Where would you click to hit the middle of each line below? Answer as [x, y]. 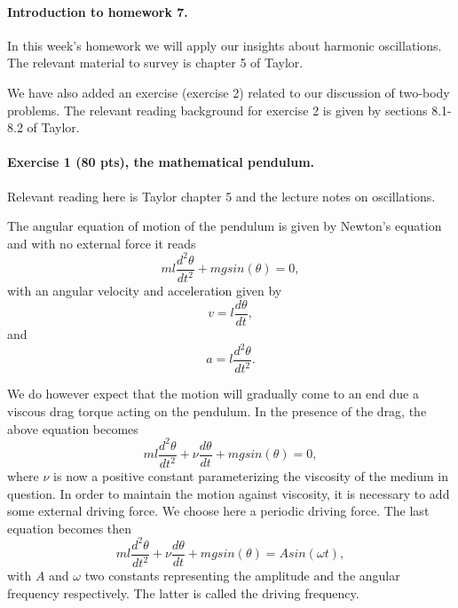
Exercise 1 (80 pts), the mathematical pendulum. [161, 162]
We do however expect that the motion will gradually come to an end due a [213, 394]
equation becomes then [70, 528]
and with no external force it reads [102, 243]
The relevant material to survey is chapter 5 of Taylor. [155, 63]
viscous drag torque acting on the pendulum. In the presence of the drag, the [217, 411]
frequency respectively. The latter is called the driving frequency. [183, 592]
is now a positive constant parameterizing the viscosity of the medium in [251, 476]
